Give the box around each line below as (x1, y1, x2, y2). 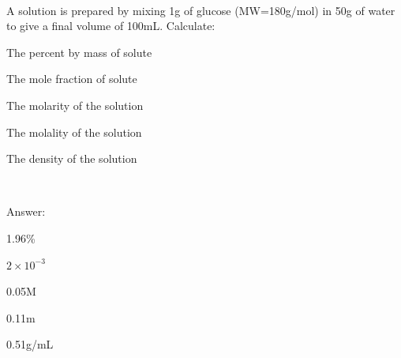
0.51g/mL (6, 336, 54, 352)
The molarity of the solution (6, 96, 144, 113)
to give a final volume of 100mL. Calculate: (6, 17, 215, 34)
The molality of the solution (6, 123, 142, 140)
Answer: (6, 203, 46, 220)
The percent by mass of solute (6, 43, 152, 60)
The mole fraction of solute (6, 70, 137, 87)
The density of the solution (6, 150, 137, 167)
